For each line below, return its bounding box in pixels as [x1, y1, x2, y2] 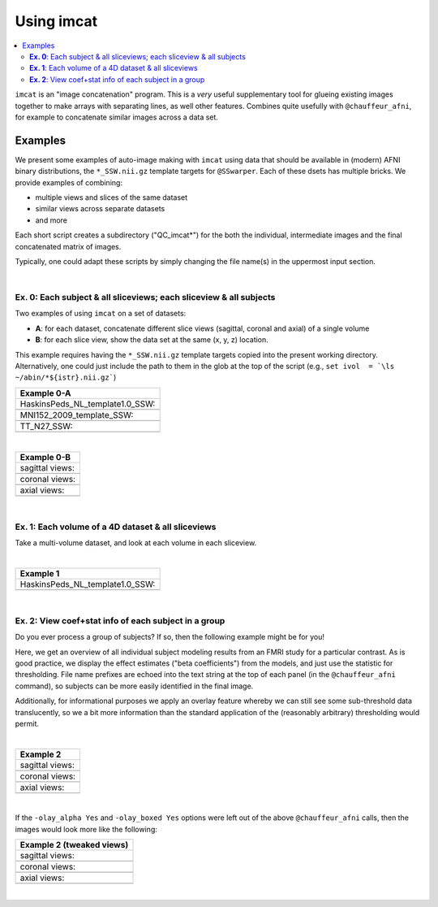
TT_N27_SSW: [19, 420, 73, 432]
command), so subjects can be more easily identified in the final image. [15, 681, 254, 691]
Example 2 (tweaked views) [19, 839, 129, 850]
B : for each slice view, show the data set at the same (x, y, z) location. [35, 335, 269, 345]
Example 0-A [19, 387, 72, 398]
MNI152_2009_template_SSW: [19, 409, 134, 420]
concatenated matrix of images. [15, 241, 122, 251]
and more [35, 215, 68, 225]
